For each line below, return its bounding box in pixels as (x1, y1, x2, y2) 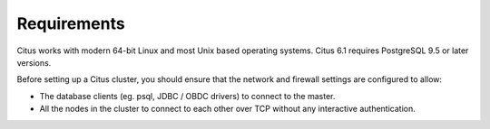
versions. (16, 57, 52, 68)
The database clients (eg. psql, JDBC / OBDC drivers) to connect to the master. (39, 90, 336, 101)
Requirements (16, 14, 126, 33)
